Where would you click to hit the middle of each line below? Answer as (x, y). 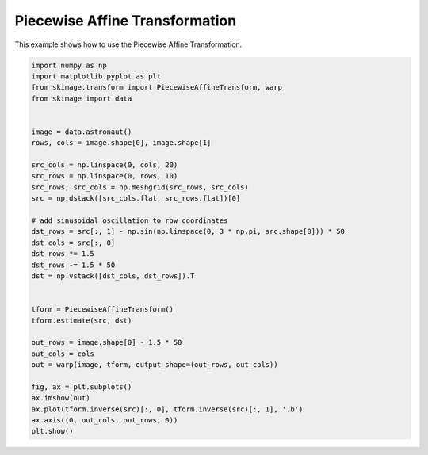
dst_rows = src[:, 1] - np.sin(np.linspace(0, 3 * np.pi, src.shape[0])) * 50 (188, 231)
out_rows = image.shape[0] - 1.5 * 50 (107, 342)
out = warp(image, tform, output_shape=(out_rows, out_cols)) (155, 365)
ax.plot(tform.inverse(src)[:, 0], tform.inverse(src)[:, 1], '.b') (167, 409)
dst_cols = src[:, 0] (73, 243)
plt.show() (52, 431)
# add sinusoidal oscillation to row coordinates (130, 221)
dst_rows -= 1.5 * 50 (73, 265)
